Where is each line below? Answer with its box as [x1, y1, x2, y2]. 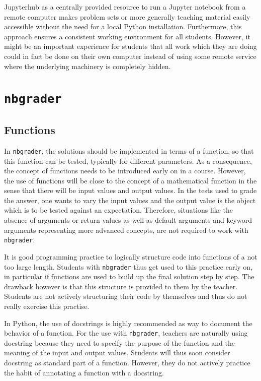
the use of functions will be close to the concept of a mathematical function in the [4, 175, 257, 185]
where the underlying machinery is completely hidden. [4, 60, 171, 71]
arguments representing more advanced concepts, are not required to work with [4, 224, 248, 235]
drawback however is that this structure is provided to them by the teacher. [4, 281, 238, 291]
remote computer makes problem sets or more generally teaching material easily [4, 11, 250, 22]
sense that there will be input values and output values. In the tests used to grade [4, 185, 257, 196]
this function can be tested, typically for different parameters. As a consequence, [4, 155, 252, 166]
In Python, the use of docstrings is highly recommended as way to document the [4, 317, 252, 328]
